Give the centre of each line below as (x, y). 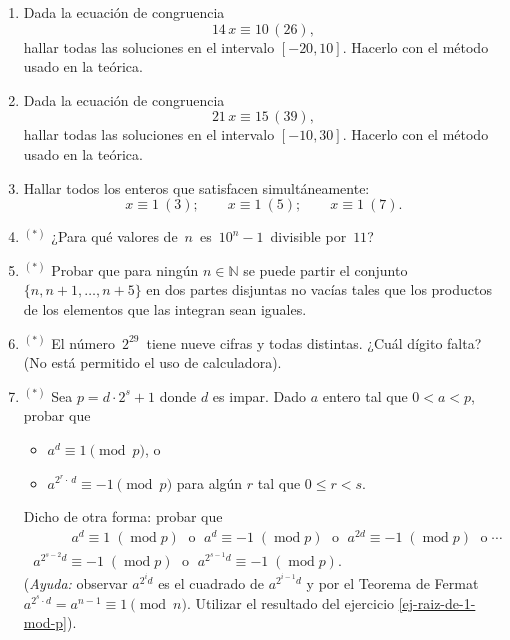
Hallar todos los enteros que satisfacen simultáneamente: (196, 187)
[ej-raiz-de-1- (437, 602)
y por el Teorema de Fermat (392, 583)
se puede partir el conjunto (325, 269)
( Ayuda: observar (75, 583)
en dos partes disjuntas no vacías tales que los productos (319, 289)
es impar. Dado (259, 395)
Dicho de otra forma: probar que (123, 516)
